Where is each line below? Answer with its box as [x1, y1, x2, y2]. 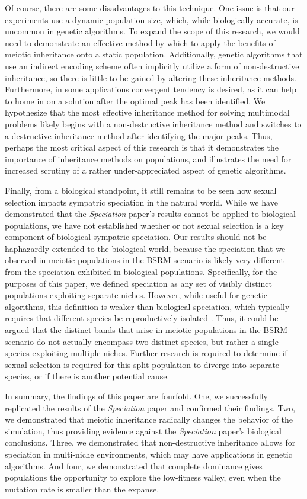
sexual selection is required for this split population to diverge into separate [5, 358, 280, 370]
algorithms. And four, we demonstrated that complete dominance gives [5, 459, 263, 472]
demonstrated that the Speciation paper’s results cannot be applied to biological [5, 207, 296, 220]
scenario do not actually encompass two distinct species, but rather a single [5, 335, 279, 347]
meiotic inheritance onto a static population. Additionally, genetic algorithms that [5, 48, 303, 60]
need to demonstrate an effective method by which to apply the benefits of [5, 36, 276, 49]
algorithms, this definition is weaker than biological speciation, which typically [5, 300, 290, 312]
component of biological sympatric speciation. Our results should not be [5, 231, 267, 243]
